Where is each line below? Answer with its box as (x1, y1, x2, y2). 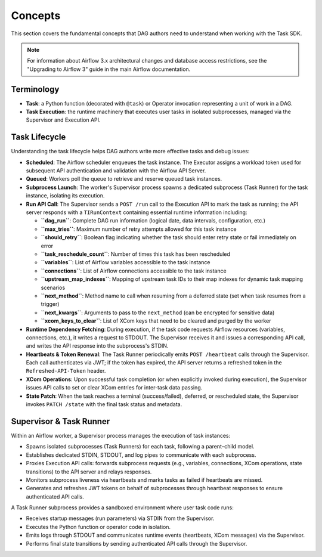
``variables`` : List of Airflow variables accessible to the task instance (41, 259, 211, 266)
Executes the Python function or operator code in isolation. (26, 523, 171, 530)
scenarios (41, 284, 66, 291)
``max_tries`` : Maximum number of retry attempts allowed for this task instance (41, 225, 237, 233)
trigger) (41, 301, 60, 308)
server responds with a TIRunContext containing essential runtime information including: (26, 209, 247, 216)
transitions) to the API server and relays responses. (26, 468, 152, 475)
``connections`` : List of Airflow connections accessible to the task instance (41, 267, 227, 274)
